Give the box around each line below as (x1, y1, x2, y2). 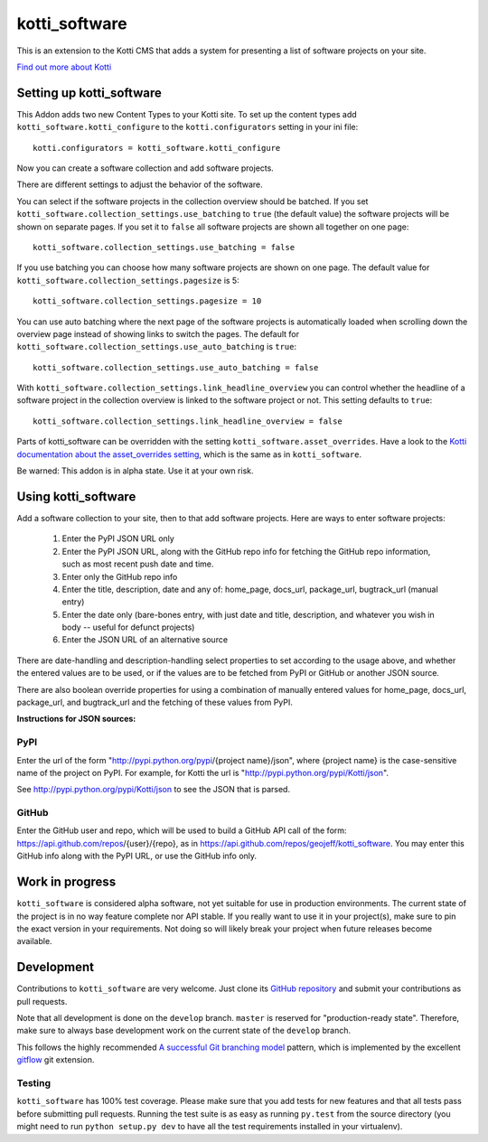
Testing (16, 1076, 52, 1089)
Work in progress (16, 875, 117, 890)
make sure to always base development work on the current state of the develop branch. (16, 1025, 352, 1036)
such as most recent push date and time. (61, 558, 214, 569)
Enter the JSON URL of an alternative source (61, 634, 229, 645)
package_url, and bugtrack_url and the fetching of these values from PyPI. (16, 697, 294, 708)
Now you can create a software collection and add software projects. (16, 163, 275, 173)
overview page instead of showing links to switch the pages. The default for (16, 328, 300, 339)
